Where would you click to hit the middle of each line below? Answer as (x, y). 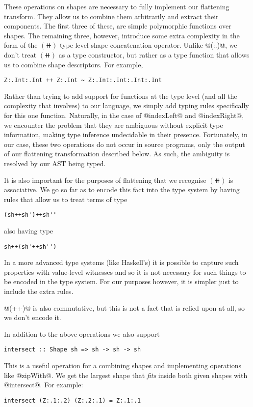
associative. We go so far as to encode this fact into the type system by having (122, 189)
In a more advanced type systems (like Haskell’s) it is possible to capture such (121, 262)
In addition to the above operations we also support (82, 334)
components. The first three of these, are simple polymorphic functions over (118, 26)
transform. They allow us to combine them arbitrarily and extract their (111, 16)
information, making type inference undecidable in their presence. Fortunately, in (126, 134)
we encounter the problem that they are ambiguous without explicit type (114, 125)
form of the (21, 45)
